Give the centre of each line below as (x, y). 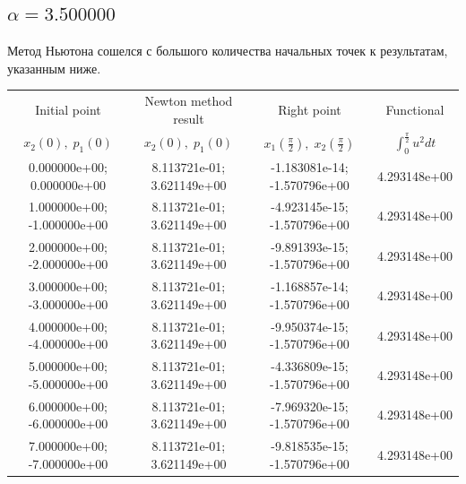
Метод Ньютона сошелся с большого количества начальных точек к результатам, (228, 51)
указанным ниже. (54, 68)
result (189, 118)
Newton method (189, 101)
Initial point (68, 109)
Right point (310, 109)
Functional (415, 109)
